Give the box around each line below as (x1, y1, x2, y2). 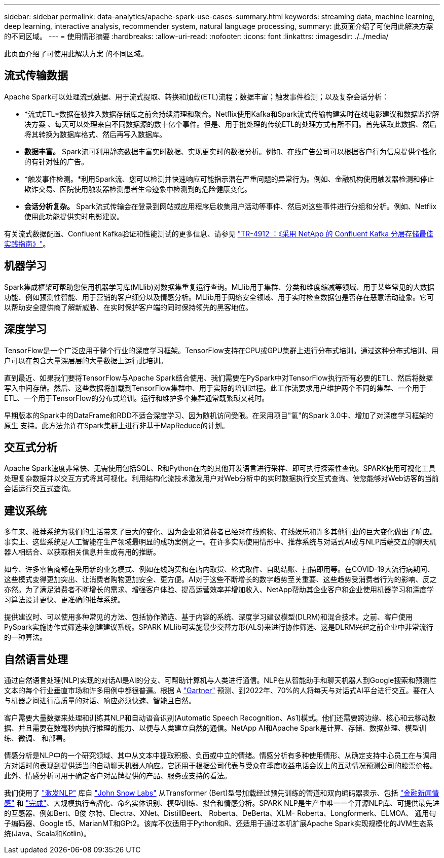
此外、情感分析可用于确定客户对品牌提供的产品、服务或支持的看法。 (4, 771, 231, 780)
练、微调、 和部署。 (4, 734, 70, 743)
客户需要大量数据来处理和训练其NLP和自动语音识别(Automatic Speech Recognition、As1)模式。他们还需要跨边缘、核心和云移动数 (4, 713, 436, 723)
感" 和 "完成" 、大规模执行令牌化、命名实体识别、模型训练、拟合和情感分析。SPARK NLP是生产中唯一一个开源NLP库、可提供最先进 (4, 799, 440, 808)
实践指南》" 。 (4, 239, 50, 248)
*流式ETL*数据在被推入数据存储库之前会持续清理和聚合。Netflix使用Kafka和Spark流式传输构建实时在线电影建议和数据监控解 (24, 109, 439, 118)
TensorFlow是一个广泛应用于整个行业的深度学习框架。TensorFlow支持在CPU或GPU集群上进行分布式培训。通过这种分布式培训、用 (4, 346, 439, 355)
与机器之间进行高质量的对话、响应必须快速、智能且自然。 (4, 696, 196, 705)
